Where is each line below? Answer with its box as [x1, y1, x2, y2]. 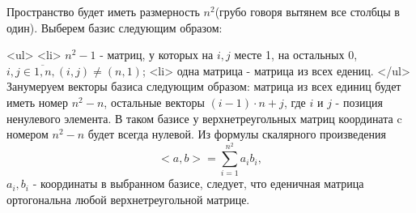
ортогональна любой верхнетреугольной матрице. [6, 191, 250, 208]
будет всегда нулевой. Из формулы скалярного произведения [87, 126, 386, 143]
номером [6, 126, 49, 143]
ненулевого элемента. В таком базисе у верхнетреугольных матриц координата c [6, 109, 402, 126]
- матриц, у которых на [100, 46, 214, 63]
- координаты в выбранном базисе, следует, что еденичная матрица [32, 175, 364, 192]
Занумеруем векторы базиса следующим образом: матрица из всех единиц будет [6, 78, 401, 95]
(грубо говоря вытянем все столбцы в [214, 3, 400, 19]
